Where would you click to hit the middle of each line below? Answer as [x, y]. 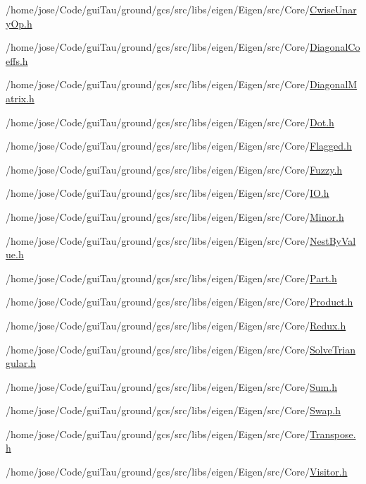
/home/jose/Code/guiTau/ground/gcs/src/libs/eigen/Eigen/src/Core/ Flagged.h [179, 146]
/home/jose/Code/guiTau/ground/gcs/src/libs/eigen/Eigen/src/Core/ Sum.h [171, 386]
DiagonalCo [335, 47]
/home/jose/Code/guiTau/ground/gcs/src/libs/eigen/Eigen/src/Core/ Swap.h [173, 410]
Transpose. [333, 434]
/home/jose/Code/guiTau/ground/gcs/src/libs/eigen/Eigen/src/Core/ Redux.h [176, 325]
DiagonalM [334, 84]
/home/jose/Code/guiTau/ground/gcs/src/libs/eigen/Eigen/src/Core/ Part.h [171, 278]
